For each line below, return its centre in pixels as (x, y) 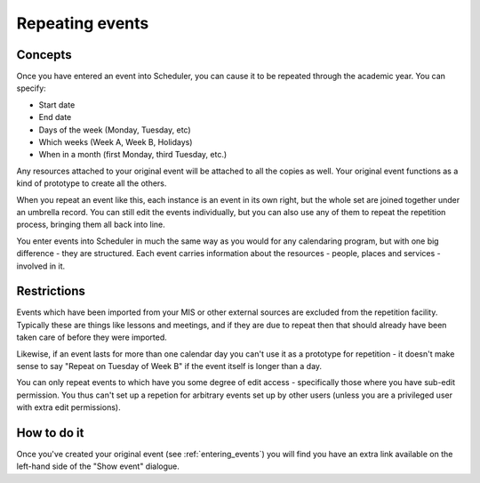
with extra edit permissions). (68, 407)
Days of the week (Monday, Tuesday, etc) (115, 130)
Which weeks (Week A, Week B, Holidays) (116, 142)
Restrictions (51, 291)
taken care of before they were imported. (92, 337)
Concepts (44, 55)
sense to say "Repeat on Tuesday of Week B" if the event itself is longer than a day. (169, 366)
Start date (57, 105)
